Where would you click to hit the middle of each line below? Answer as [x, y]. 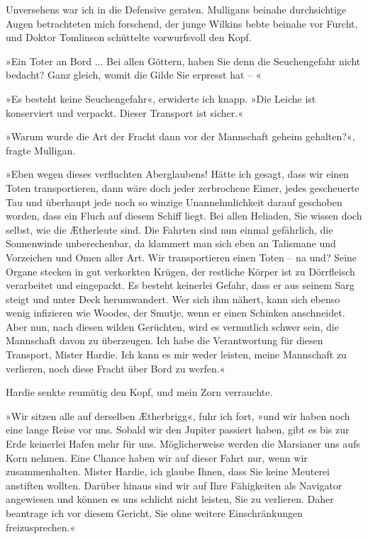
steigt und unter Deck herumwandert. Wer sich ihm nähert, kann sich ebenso [173, 299]
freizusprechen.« [41, 527]
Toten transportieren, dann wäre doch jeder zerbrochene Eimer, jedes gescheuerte [183, 187]
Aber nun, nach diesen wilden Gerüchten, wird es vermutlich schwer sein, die [172, 326]
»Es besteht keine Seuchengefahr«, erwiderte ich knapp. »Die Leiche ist [161, 98]
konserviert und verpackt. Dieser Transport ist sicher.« [124, 112]
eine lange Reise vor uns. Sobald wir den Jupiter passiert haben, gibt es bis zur [178, 430]
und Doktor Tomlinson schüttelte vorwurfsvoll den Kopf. [129, 37]
